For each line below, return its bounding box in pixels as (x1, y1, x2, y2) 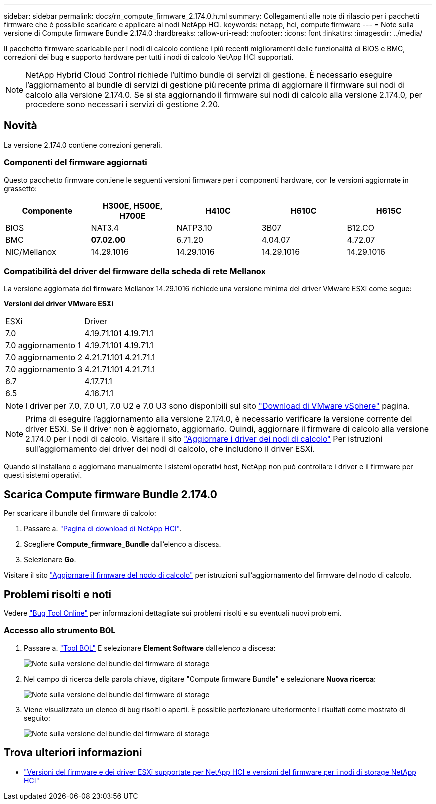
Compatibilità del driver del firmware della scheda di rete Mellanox (4, 266, 266, 276)
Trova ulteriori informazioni (4, 746, 142, 759)
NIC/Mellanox (5, 246, 56, 257)
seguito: (24, 713, 50, 722)
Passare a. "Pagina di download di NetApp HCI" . (24, 524, 182, 533)
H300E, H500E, (103, 201, 163, 211)
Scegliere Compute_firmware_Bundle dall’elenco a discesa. (24, 540, 221, 549)
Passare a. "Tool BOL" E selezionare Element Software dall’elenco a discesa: (24, 643, 276, 652)
